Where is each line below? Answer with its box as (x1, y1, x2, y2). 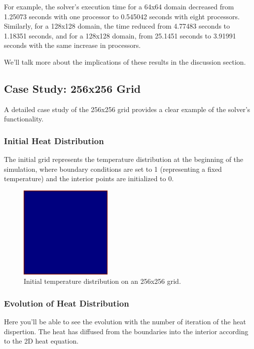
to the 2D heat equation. (4, 336, 79, 346)
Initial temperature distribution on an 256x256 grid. (24, 276, 181, 286)
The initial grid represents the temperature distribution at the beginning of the (4, 154, 244, 164)
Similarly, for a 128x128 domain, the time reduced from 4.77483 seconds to (4, 21, 230, 31)
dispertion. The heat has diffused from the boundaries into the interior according (4, 326, 249, 336)
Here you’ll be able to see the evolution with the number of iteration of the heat (4, 316, 246, 326)
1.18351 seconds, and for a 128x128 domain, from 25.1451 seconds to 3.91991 (4, 30, 236, 40)
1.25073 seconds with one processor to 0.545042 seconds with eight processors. (4, 11, 240, 21)
